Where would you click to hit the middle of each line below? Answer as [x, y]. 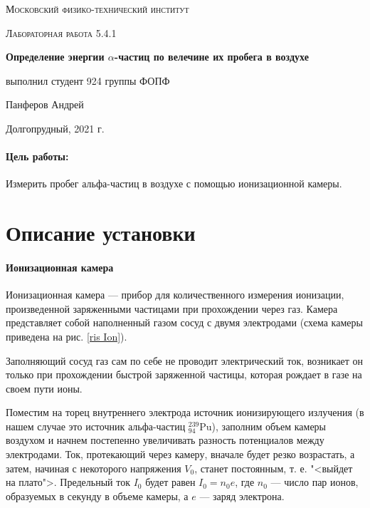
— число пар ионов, [314, 482]
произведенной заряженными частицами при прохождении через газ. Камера [172, 308]
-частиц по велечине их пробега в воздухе [211, 57]
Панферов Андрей [45, 104]
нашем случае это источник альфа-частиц [96, 426]
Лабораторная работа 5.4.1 [61, 32]
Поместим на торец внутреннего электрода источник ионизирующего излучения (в [185, 412]
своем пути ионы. [44, 388]
